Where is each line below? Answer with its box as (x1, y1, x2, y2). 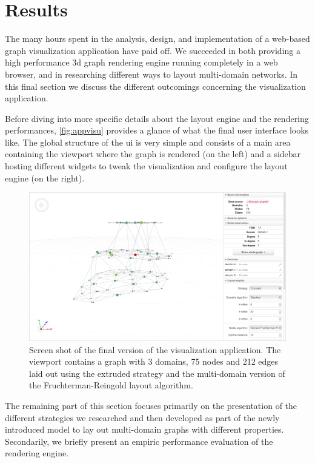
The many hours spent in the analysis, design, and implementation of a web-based (5, 32, 310, 45)
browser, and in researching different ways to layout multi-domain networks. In (5, 67, 298, 80)
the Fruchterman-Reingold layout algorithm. (29, 379, 193, 391)
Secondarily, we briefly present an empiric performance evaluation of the (5, 434, 273, 447)
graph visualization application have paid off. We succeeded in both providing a (5, 44, 300, 56)
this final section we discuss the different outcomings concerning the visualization (5, 79, 306, 92)
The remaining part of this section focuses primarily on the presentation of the (5, 399, 297, 411)
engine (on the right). (5, 171, 85, 184)
